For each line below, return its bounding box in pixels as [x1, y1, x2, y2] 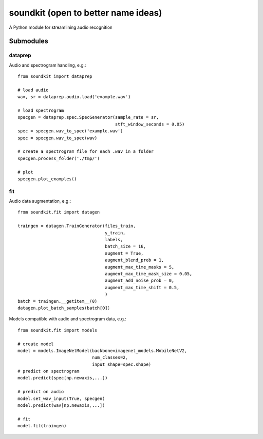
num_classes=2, [92, 355, 129, 360]
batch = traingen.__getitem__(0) [18, 298, 97, 304]
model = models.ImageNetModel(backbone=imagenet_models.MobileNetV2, [18, 348, 188, 354]
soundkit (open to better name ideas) [9, 7, 163, 18]
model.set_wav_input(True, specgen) [18, 396, 105, 401]
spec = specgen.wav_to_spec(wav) [18, 135, 97, 141]
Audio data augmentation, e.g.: [9, 198, 71, 204]
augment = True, [105, 251, 144, 256]
